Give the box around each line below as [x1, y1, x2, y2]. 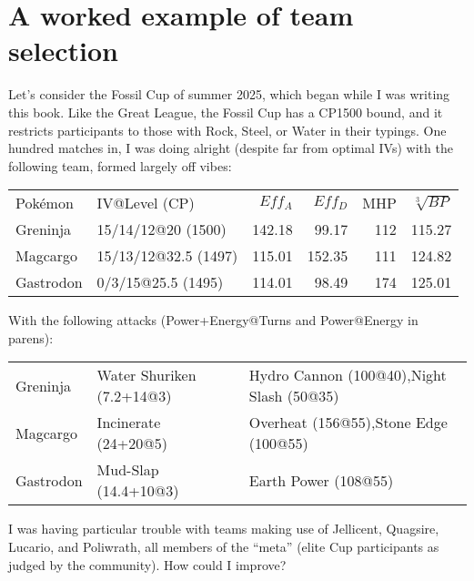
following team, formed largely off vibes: [8, 156, 232, 175]
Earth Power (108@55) [248, 469, 394, 491]
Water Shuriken [96, 364, 197, 386]
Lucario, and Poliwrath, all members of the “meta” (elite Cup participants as [8, 537, 439, 556]
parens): [8, 328, 54, 347]
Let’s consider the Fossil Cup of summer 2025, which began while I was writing [8, 85, 450, 104]
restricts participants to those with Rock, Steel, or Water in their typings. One [8, 120, 447, 139]
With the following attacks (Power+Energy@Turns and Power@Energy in [8, 311, 419, 330]
